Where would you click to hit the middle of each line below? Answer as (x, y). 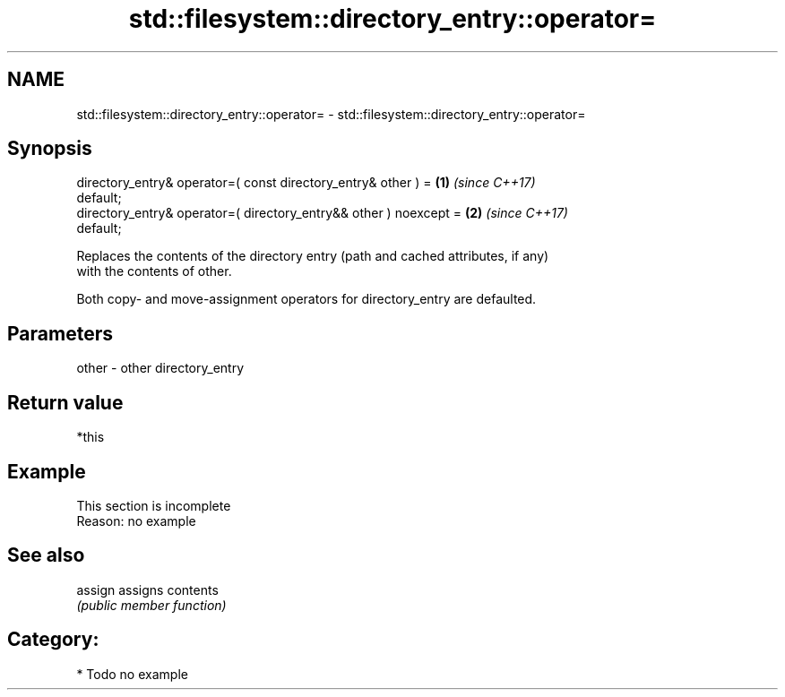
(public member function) (151, 605)
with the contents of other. (154, 271)
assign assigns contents (147, 589)
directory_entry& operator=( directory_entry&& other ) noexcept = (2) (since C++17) (322, 213)
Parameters (60, 333)
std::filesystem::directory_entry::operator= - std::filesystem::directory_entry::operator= (331, 114)
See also (46, 555)
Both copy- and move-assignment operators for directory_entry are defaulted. (306, 299)
